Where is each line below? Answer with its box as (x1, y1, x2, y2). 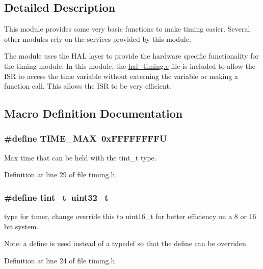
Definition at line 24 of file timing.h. (4, 255, 117, 265)
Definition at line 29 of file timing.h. (4, 169, 117, 180)
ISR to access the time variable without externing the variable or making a (4, 70, 238, 81)
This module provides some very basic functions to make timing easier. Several (4, 23, 250, 34)
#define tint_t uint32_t (4, 191, 109, 203)
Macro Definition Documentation (4, 105, 183, 121)
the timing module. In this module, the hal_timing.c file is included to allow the (4, 60, 255, 71)
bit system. (4, 221, 39, 231)
